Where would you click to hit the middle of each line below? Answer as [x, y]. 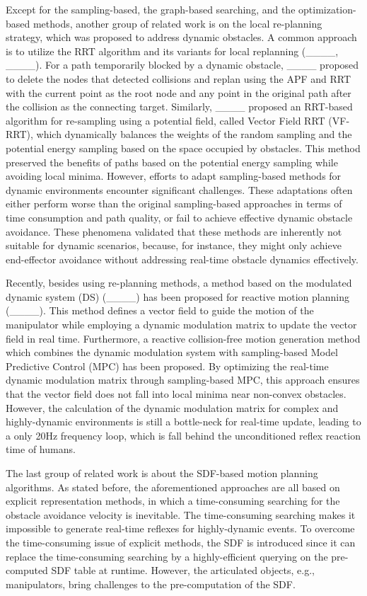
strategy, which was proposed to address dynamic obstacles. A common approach [181, 37]
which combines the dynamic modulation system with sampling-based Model [172, 352]
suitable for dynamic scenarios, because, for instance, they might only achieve [174, 245]
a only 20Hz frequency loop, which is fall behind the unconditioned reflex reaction [183, 435]
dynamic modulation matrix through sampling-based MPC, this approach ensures [183, 380]
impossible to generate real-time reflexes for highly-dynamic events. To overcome [180, 528]
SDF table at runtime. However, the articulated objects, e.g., [183, 570]
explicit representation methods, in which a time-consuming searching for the [173, 501]
